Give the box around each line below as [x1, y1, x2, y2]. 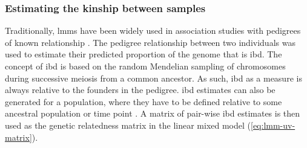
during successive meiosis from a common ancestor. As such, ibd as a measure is [5, 71, 302, 84]
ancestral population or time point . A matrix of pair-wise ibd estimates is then [5, 107, 300, 120]
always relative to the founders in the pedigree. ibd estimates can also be [5, 83, 276, 96]
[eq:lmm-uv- [251, 118, 295, 131]
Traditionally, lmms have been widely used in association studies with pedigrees [5, 24, 301, 37]
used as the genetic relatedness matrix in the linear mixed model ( [5, 118, 251, 131]
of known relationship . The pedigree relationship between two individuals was [5, 36, 295, 48]
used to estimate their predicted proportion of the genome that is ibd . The [5, 48, 282, 60]
